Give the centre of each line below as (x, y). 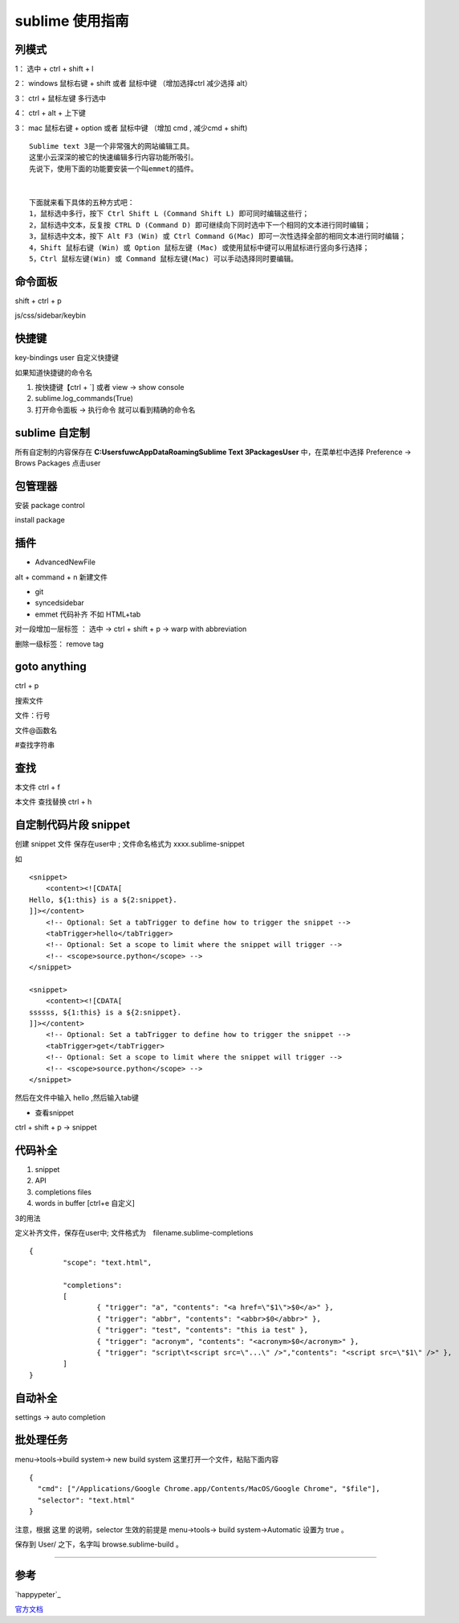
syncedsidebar (59, 603)
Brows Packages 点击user (58, 463)
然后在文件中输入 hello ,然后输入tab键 (77, 1098)
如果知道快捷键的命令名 (53, 372)
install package (40, 520)
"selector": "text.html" (86, 1500)
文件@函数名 (36, 730)
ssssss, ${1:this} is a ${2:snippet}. (106, 1012)
